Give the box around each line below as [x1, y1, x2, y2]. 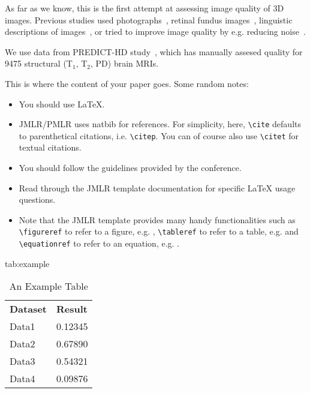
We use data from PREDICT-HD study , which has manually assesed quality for [5, 45, 303, 58]
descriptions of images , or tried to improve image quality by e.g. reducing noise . [5, 25, 306, 38]
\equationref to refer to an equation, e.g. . [19, 237, 180, 250]
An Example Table [9, 279, 88, 293]
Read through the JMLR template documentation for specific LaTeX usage [19, 181, 296, 194]
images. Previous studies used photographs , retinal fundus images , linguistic [5, 13, 293, 26]
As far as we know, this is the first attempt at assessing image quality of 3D [5, 2, 284, 14]
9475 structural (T [5, 57, 73, 70]
